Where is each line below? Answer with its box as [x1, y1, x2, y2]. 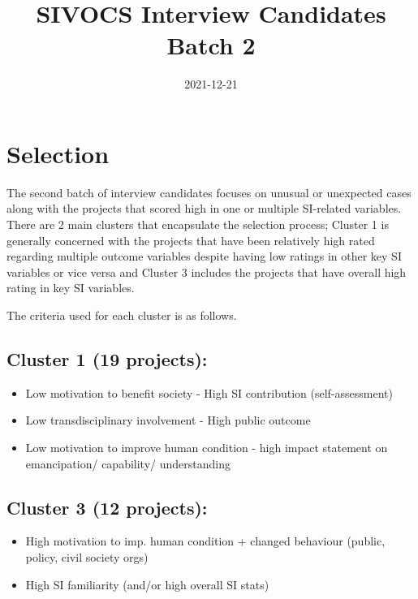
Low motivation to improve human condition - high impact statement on [25, 438, 388, 455]
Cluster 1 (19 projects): [6, 346, 208, 371]
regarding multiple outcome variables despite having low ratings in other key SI [6, 248, 402, 265]
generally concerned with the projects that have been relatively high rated [6, 231, 375, 248]
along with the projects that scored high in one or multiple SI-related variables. [6, 200, 402, 217]
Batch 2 [166, 28, 256, 62]
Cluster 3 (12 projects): [6, 494, 208, 519]
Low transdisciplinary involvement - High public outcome [25, 412, 311, 429]
